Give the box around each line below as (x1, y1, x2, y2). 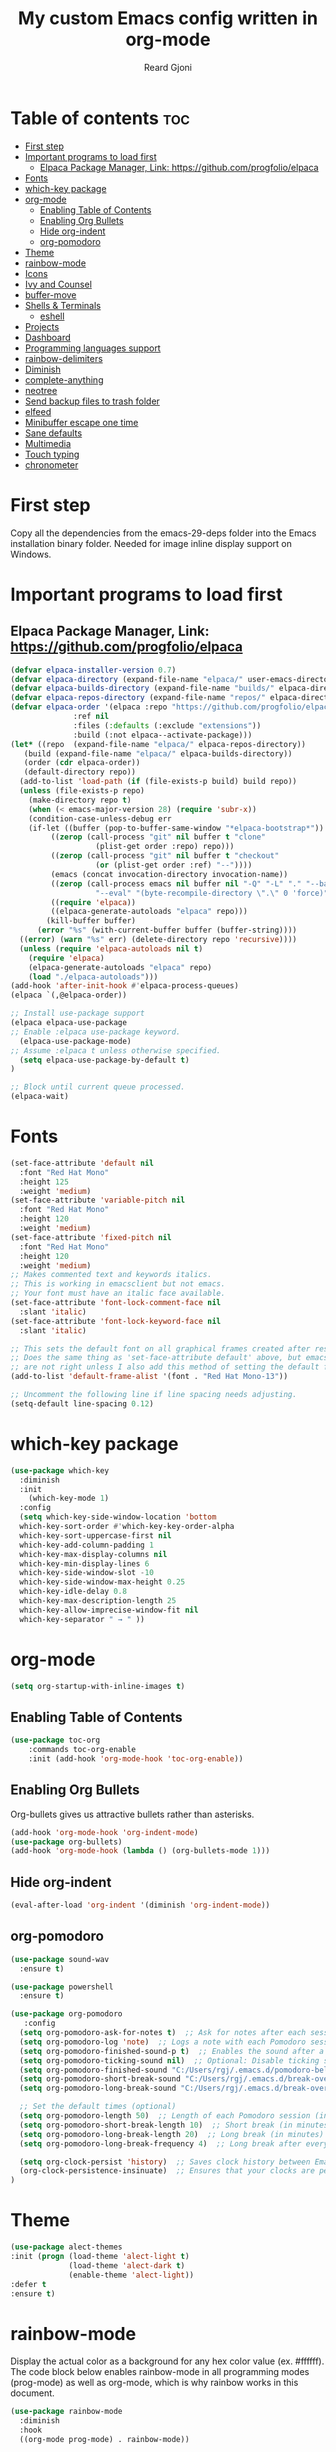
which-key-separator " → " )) (19, 1614, 145, 1624)
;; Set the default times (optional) (19, 2102, 177, 2112)
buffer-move (24, 288, 77, 301)
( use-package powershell (10, 1982, 114, 1992)
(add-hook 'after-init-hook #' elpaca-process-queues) (10, 981, 240, 991)
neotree (24, 384, 58, 396)
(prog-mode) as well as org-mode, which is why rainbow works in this (10, 2377, 299, 2389)
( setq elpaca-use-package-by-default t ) (19, 1055, 190, 1065)
